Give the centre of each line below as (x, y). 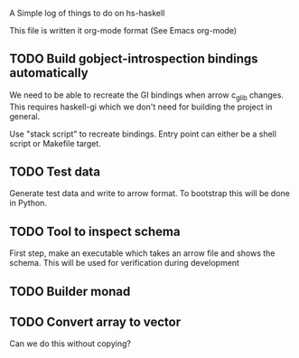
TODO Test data (55, 172)
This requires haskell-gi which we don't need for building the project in (141, 107)
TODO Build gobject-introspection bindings (134, 59)
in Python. (28, 203)
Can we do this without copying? (70, 344)
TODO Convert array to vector (95, 322)
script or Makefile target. (55, 143)
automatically (49, 73)
